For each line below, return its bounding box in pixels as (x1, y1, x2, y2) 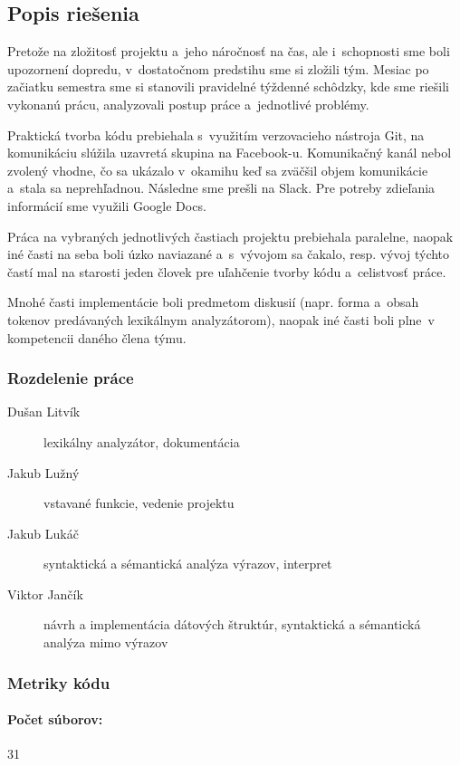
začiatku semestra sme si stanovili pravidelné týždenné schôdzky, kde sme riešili (7, 77, 449, 96)
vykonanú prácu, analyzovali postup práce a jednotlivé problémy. (7, 94, 369, 113)
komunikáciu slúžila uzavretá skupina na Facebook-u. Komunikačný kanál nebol (7, 143, 452, 162)
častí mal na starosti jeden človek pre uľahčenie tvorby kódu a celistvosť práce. (7, 262, 446, 281)
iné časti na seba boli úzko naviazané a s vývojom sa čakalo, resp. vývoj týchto (7, 244, 450, 263)
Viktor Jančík (7, 584, 83, 603)
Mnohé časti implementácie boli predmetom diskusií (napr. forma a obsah (7, 292, 419, 311)
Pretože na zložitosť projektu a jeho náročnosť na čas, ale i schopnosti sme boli (7, 42, 450, 61)
